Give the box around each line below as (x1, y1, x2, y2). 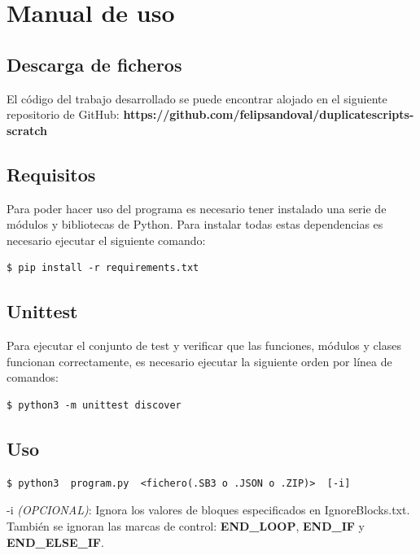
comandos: (7, 369, 59, 386)
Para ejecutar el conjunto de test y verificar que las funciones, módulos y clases (7, 337, 401, 354)
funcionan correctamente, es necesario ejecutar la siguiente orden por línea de (7, 352, 392, 369)
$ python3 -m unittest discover (7, 399, 182, 411)
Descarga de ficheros (7, 51, 182, 76)
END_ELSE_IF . (7, 533, 104, 550)
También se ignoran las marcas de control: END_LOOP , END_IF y (7, 517, 365, 534)
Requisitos (7, 161, 96, 186)
